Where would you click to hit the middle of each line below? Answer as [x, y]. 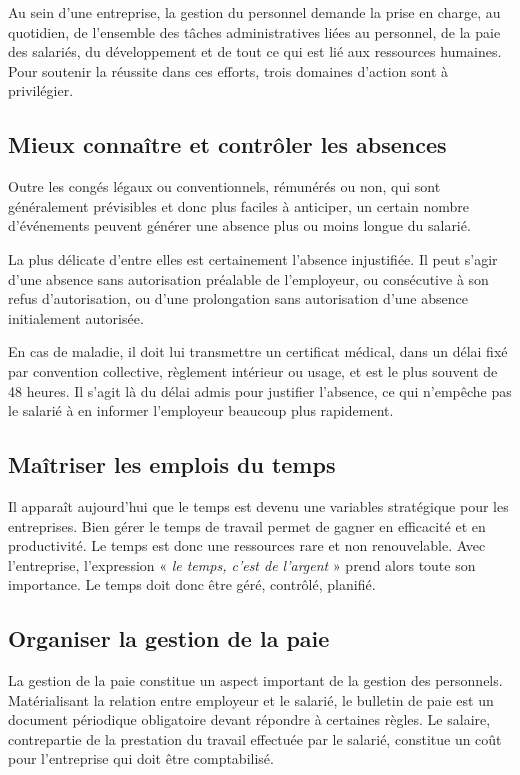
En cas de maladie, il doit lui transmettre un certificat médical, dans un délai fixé [258, 351]
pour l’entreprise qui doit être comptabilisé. [141, 758]
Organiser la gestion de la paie [169, 638]
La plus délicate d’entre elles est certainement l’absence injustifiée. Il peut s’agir [253, 258]
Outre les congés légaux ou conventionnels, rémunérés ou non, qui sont [224, 186]
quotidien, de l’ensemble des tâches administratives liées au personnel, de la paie [254, 31]
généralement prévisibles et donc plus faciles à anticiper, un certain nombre [238, 205]
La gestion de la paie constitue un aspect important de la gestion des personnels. [255, 680]
